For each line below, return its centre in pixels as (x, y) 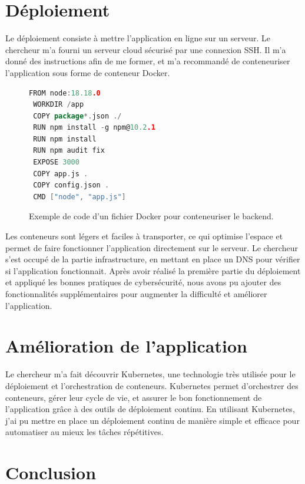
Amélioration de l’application (126, 346)
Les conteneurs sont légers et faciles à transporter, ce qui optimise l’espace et (144, 236)
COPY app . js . (61, 174)
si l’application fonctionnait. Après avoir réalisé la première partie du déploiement (153, 270)
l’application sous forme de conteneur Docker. (88, 72)
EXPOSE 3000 (56, 162)
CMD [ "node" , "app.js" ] (79, 197)
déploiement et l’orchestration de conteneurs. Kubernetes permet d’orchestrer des (152, 385)
